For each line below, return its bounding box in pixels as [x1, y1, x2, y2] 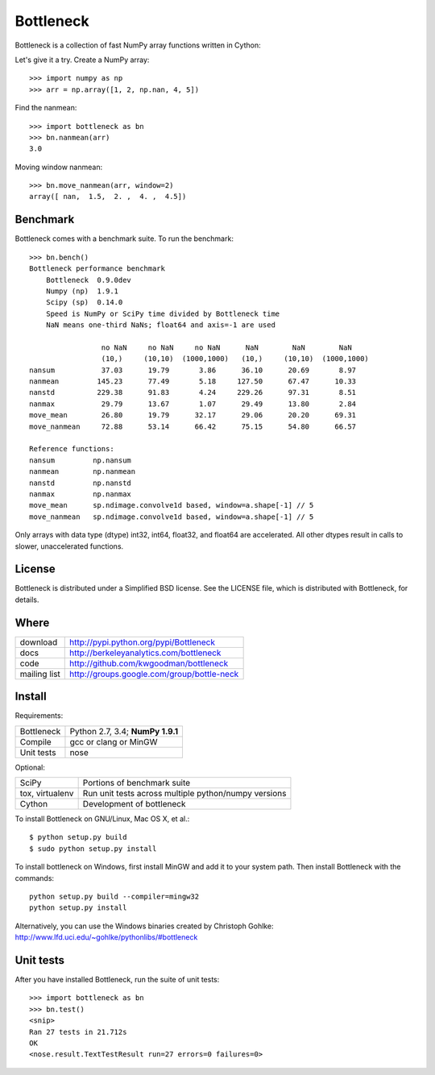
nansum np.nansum [29, 455, 132, 465]
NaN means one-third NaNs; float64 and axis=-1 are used [45, 321, 275, 330]
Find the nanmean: [14, 103, 77, 113]
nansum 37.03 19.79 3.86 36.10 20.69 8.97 [29, 365, 357, 375]
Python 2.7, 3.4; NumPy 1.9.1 [69, 725, 179, 737]
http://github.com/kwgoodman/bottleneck [69, 658, 229, 669]
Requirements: [14, 711, 64, 720]
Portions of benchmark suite [82, 778, 191, 789]
